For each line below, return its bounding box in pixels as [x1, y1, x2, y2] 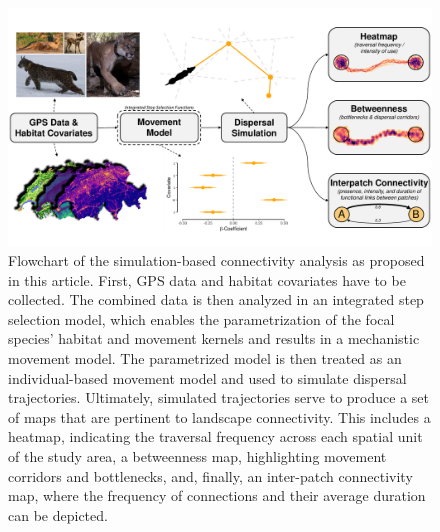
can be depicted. [8, 504, 108, 525]
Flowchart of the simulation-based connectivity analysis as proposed [8, 250, 425, 271]
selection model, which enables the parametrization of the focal [8, 308, 395, 329]
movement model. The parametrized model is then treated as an [8, 348, 402, 369]
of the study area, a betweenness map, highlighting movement [8, 446, 387, 467]
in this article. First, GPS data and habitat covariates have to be [8, 269, 406, 290]
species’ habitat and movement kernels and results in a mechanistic [8, 328, 420, 349]
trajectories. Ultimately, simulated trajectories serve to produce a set [8, 387, 429, 408]
